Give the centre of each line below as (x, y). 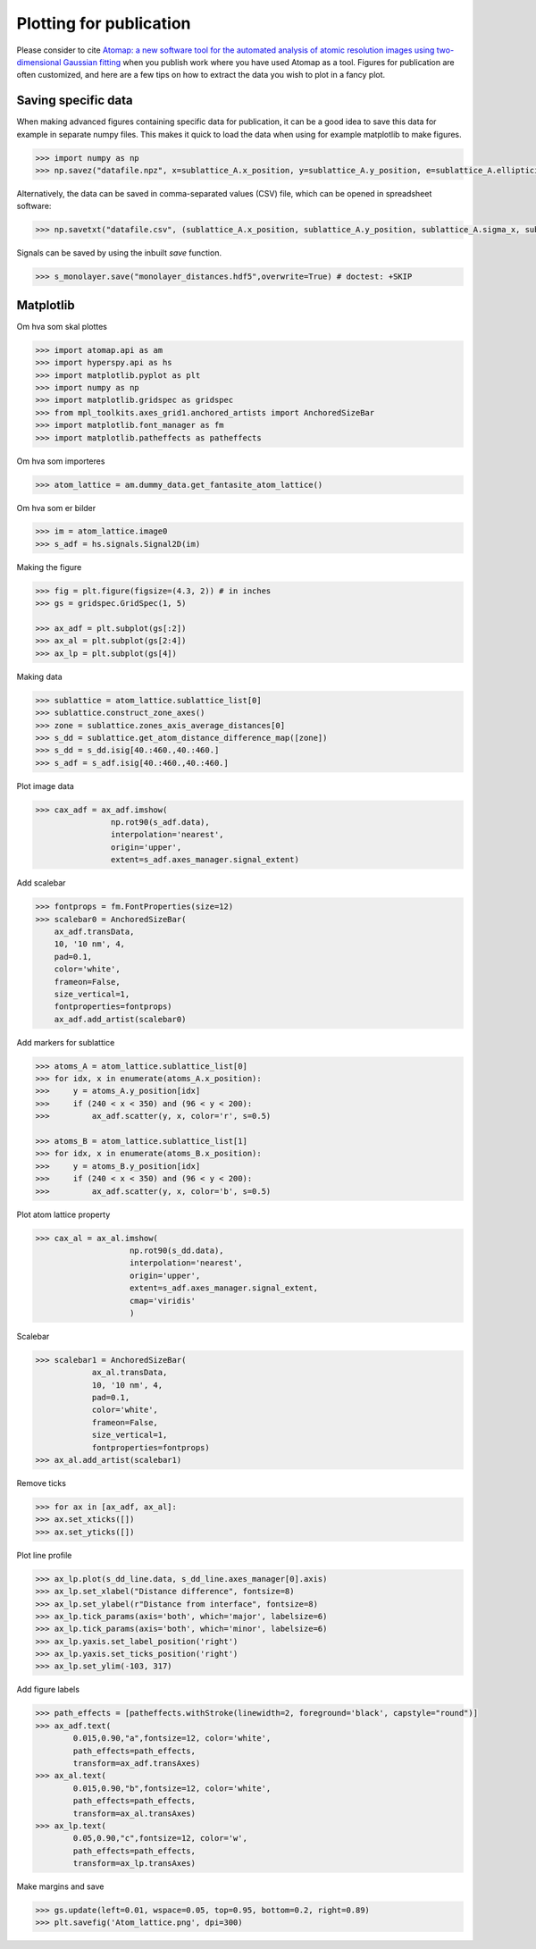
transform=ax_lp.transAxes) (134, 1864)
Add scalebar (41, 883)
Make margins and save (60, 1886)
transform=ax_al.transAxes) (134, 1813)
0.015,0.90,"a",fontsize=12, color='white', (172, 1739)
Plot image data (46, 785)
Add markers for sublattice (66, 1042)
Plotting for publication (104, 23)
